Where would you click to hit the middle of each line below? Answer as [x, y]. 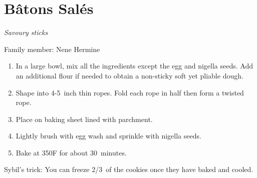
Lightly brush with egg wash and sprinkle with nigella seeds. [108, 136]
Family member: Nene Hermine [52, 49]
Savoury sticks [26, 32]
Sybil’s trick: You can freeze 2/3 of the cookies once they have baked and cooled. [129, 169]
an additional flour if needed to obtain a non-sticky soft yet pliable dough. [130, 75]
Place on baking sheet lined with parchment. [84, 119]
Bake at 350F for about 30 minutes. [71, 152]
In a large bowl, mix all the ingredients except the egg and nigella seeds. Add [134, 66]
